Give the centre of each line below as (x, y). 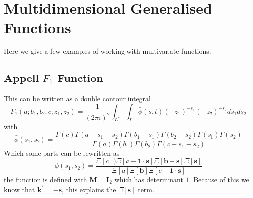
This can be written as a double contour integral (77, 99)
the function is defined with (46, 179)
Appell (21, 78)
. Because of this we (219, 179)
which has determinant (149, 179)
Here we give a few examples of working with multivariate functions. (107, 51)
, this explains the (89, 189)
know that (20, 189)
